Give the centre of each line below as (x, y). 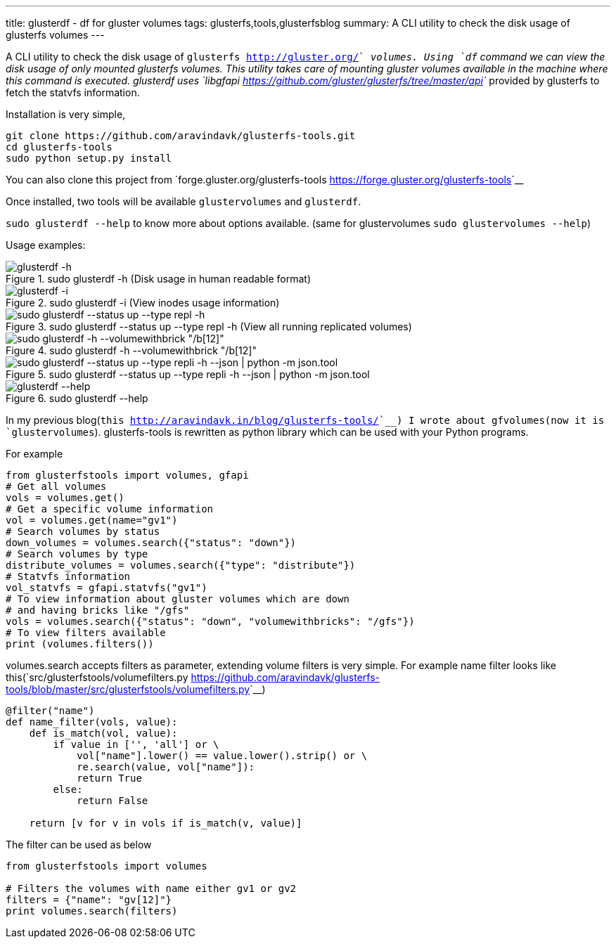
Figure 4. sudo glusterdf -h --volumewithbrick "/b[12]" (131, 350)
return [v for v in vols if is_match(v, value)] (166, 823)
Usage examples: (46, 245)
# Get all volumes (56, 486)
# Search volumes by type (77, 554)
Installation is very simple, (66, 114)
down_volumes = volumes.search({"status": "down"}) (151, 543)
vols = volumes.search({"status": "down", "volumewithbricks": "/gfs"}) (210, 621)
